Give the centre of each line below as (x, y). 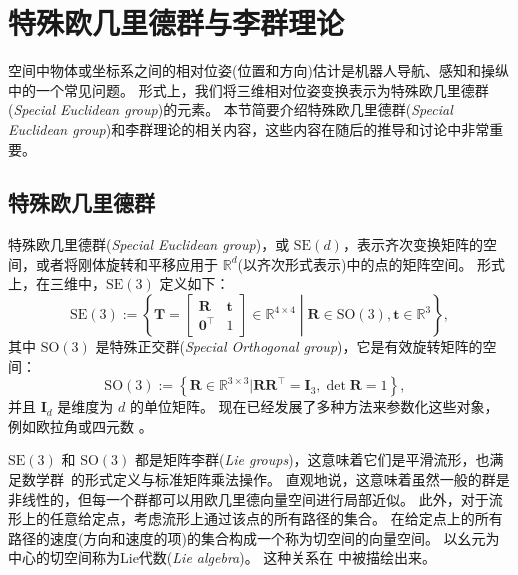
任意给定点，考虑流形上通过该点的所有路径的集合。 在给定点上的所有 (276, 518)
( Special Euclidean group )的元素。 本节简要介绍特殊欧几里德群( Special (230, 109)
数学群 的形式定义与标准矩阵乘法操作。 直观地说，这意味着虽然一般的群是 (265, 479)
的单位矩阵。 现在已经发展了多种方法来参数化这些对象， (314, 406)
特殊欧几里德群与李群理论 (176, 22)
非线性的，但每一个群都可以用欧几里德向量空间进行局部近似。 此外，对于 (248, 498)
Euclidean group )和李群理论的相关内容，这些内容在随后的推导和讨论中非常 (249, 128)
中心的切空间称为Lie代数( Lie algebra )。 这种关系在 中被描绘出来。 (222, 557)
